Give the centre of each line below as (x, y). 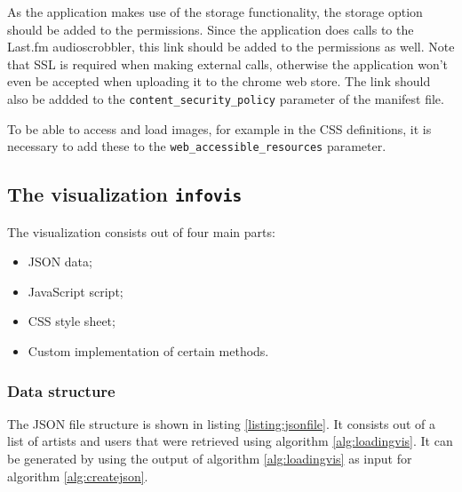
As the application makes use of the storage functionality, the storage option (215, 12)
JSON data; (60, 262)
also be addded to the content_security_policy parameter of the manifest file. (226, 98)
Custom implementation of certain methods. (148, 351)
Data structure (61, 390)
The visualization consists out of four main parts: (141, 231)
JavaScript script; (76, 291)
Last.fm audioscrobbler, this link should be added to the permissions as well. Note (231, 47)
